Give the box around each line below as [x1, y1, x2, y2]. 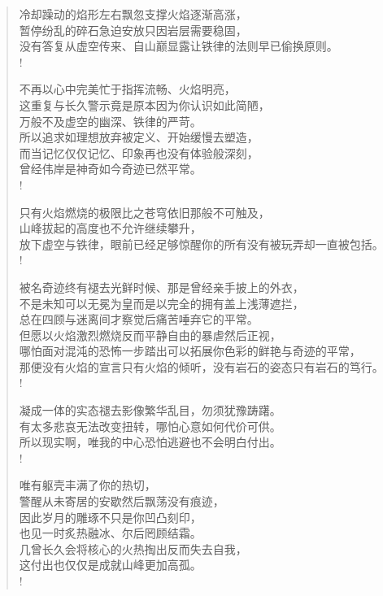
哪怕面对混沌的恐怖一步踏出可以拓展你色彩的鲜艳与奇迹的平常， [19, 342, 361, 359]
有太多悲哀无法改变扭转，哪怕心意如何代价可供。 [19, 417, 281, 434]
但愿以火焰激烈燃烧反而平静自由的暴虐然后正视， [19, 326, 281, 343]
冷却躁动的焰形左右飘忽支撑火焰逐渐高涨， [19, 6, 247, 22]
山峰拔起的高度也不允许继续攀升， [19, 220, 202, 237]
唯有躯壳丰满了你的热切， [19, 476, 156, 494]
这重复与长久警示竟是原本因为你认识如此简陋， [19, 96, 270, 113]
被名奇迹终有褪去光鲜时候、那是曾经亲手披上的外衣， [19, 278, 304, 295]
